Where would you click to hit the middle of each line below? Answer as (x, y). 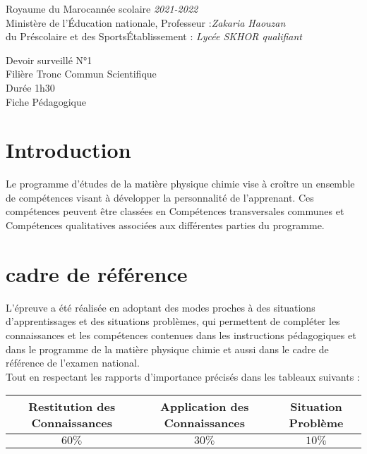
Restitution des (72, 407)
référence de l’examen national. (73, 363)
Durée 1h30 (30, 87)
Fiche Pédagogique (46, 101)
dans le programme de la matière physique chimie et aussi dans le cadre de (167, 349)
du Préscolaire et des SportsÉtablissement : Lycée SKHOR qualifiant (154, 36)
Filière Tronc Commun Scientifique (81, 74)
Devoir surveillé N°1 (49, 60)
